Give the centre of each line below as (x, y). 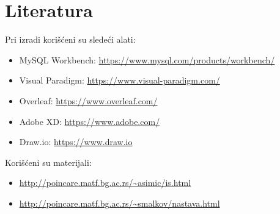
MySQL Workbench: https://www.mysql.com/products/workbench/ (147, 59)
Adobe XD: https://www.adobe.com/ (90, 121)
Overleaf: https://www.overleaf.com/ (88, 100)
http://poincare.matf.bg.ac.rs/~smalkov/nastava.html (120, 203)
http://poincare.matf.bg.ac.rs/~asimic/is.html (105, 183)
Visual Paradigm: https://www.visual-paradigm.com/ (120, 80)
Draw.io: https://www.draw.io (76, 142)
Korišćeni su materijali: (48, 162)
